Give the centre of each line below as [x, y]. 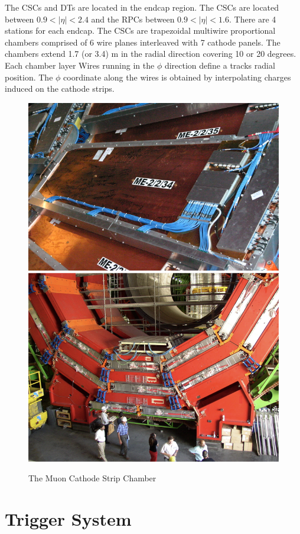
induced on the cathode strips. [60, 89]
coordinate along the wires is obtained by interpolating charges [177, 77]
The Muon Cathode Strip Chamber [92, 478]
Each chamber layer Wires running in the [80, 65]
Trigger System [68, 518]
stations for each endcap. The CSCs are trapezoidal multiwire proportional [140, 30]
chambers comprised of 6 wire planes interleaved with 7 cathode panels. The [143, 42]
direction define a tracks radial [220, 65]
